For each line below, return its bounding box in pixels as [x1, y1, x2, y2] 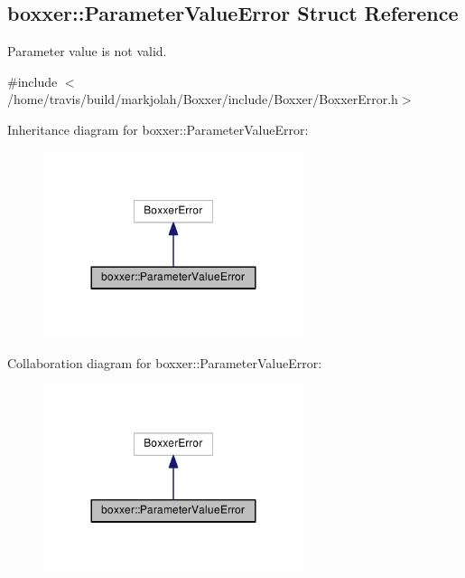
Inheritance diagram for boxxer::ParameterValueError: [7, 119, 309, 138]
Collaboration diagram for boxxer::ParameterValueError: [7, 353, 322, 372]
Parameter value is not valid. [7, 42, 167, 61]
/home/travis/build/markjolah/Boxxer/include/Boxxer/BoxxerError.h [7, 90, 398, 109]
